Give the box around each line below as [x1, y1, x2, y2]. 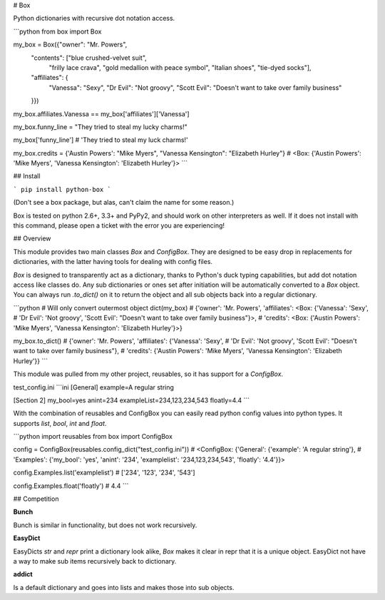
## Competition [13, 494, 59, 503]
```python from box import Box [13, 27, 102, 36]
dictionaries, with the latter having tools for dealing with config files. [13, 258, 213, 266]
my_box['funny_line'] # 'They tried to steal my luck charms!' [13, 136, 188, 144]
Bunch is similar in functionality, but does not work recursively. [13, 521, 197, 529]
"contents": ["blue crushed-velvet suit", [31, 54, 148, 62]
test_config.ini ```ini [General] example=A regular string [13, 382, 175, 392]
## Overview [13, 234, 51, 243]
